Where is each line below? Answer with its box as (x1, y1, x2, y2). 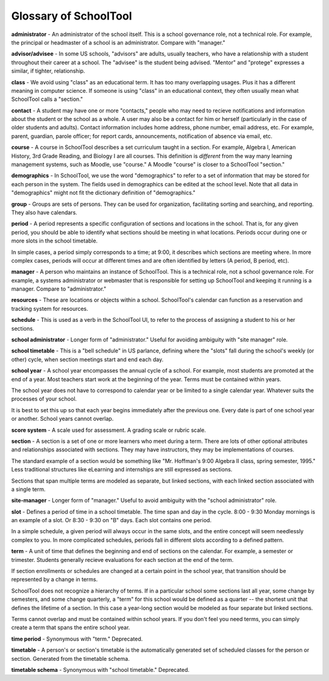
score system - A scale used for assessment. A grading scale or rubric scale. (11, 426, 207, 434)
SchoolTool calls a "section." (11, 95, 83, 103)
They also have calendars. (11, 208, 77, 216)
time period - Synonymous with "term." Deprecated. (11, 635, 143, 643)
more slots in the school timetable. (11, 237, 98, 244)
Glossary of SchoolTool (11, 9, 132, 23)
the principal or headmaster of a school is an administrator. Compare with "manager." (11, 38, 225, 46)
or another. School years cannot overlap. (11, 415, 114, 423)
